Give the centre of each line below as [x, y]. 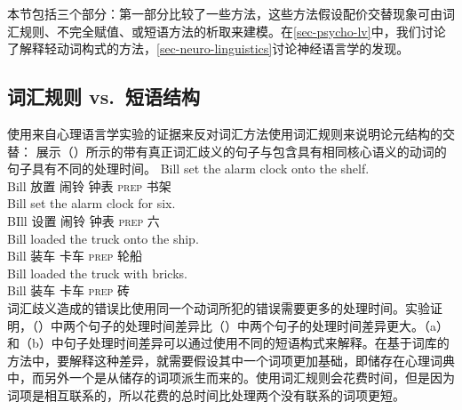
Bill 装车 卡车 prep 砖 [69, 290]
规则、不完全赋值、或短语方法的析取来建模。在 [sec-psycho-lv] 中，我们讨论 [232, 31]
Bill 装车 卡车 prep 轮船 [75, 256]
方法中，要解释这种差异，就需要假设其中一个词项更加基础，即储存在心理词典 [231, 360]
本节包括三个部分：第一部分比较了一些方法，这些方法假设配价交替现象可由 [225, 13]
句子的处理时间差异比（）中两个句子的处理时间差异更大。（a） [268, 325]
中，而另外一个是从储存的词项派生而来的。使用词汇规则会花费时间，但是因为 [231, 378]
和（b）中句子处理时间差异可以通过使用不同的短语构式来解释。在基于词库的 [228, 343]
